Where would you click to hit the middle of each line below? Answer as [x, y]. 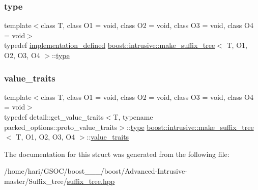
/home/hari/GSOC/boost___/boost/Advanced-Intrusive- [96, 171]
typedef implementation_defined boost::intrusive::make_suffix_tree [110, 45]
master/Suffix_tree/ [36, 181]
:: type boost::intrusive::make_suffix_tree [190, 127]
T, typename [133, 117]
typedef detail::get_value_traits [54, 117]
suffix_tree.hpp [91, 181]
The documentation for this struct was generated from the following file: [117, 154]
